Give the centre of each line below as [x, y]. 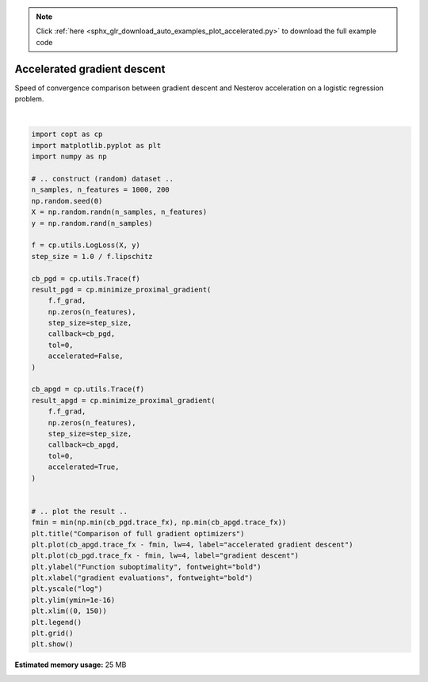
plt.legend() [57, 622]
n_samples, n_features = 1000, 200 [100, 190]
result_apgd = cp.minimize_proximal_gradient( [123, 400]
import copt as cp [67, 134]
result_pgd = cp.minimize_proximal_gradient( [121, 290]
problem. [29, 99]
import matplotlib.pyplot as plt [96, 145]
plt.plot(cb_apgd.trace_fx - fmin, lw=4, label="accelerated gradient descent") [192, 544]
